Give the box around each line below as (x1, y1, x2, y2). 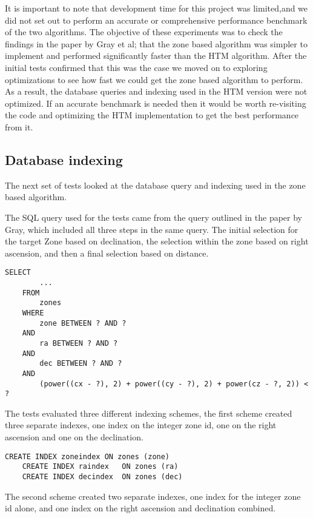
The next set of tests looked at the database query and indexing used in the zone (5, 178, 306, 191)
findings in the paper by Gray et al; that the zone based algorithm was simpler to (5, 37, 308, 50)
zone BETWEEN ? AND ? (39, 318, 127, 328)
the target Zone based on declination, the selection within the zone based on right (5, 235, 309, 247)
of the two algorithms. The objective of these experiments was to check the (5, 25, 283, 38)
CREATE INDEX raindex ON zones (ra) (22, 462, 179, 471)
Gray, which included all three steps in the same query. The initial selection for (5, 223, 298, 235)
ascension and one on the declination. (5, 431, 143, 443)
